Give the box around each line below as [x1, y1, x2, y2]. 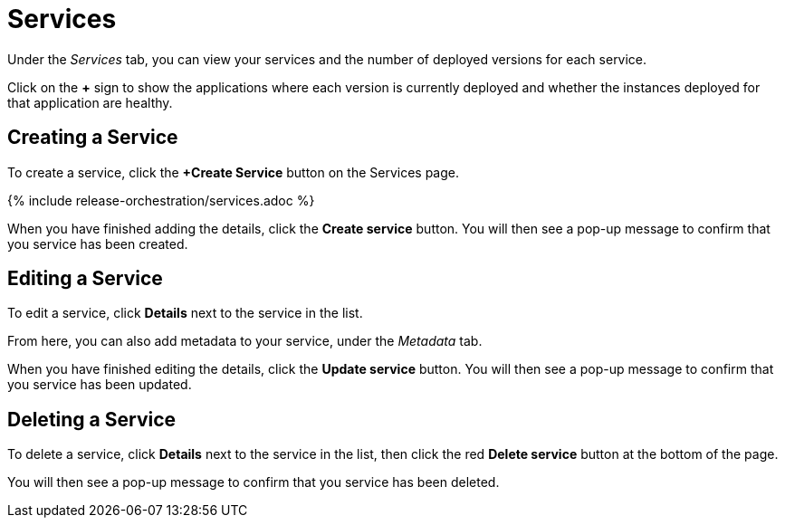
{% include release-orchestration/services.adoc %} [7, 192, 315, 208]
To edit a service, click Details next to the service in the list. [7, 305, 363, 321]
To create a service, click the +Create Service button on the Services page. [7, 164, 459, 180]
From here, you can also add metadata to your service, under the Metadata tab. [7, 333, 483, 349]
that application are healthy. [7, 94, 173, 110]
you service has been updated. [7, 377, 192, 393]
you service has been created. [7, 235, 188, 252]
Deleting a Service [7, 407, 177, 431]
